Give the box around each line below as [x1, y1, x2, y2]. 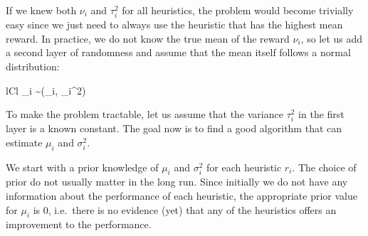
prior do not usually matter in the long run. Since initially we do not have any [6, 174, 348, 189]
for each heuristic [206, 159, 282, 174]
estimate [6, 134, 43, 149]
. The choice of [292, 159, 357, 174]
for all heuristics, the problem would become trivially [122, 3, 354, 17]
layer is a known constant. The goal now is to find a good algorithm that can [6, 121, 342, 136]
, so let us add [300, 31, 363, 45]
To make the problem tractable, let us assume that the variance [6, 107, 283, 122]
